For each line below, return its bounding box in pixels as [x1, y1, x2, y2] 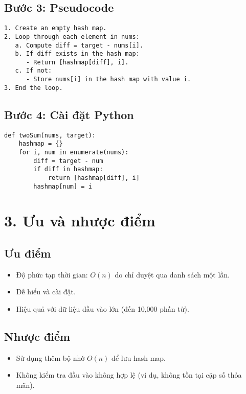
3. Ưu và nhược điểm [4, 210, 155, 231]
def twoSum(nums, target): [4, 131, 96, 139]
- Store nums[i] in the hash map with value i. [26, 76, 191, 83]
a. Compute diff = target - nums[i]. [15, 41, 144, 49]
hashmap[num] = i [33, 182, 92, 190]
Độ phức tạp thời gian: [16, 269, 88, 280]
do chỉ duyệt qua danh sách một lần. [115, 269, 230, 280]
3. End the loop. [4, 84, 63, 91]
